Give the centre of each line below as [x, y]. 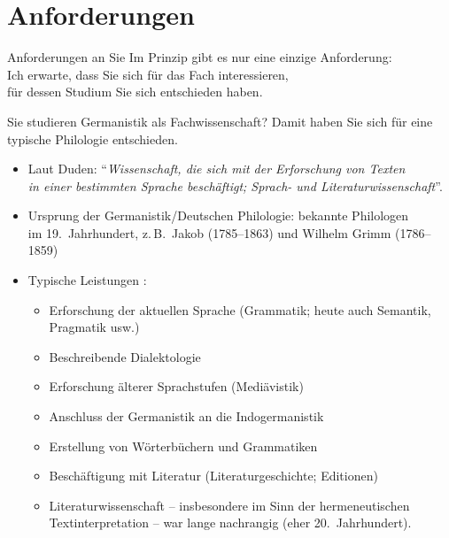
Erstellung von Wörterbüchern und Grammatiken [183, 446]
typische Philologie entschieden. [93, 138]
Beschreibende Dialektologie [125, 356]
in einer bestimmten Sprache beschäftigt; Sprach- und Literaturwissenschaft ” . [235, 185]
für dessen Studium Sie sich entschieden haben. [135, 92]
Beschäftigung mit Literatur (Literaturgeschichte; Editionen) [213, 476]
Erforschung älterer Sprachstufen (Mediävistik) [176, 386]
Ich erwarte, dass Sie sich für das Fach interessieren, [148, 74]
